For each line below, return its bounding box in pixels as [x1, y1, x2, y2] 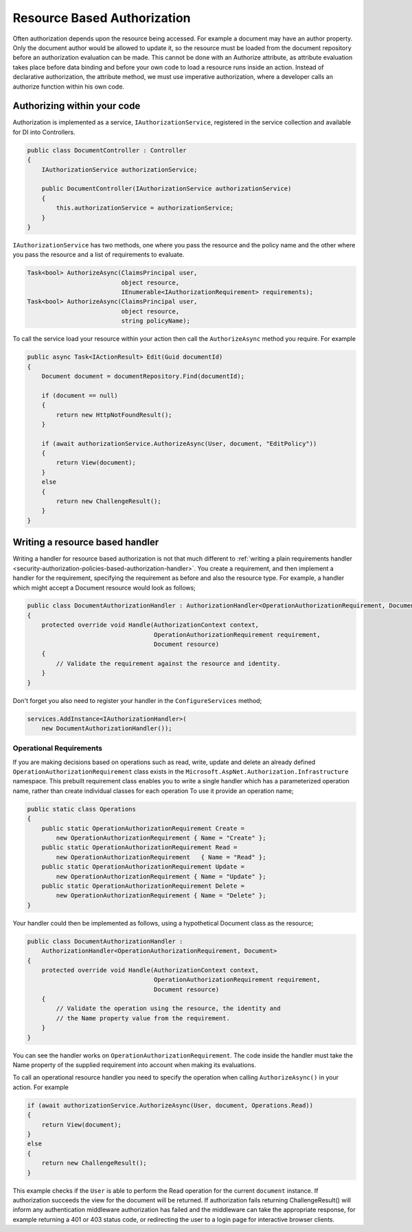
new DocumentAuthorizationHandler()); [41, 724, 172, 732]
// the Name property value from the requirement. [56, 1014, 230, 1022]
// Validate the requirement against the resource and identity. [56, 660, 281, 667]
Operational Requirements [12, 743, 103, 753]
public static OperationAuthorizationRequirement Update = [41, 863, 245, 871]
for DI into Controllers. [12, 128, 76, 136]
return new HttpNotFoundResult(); [56, 411, 172, 418]
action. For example [12, 1083, 69, 1091]
